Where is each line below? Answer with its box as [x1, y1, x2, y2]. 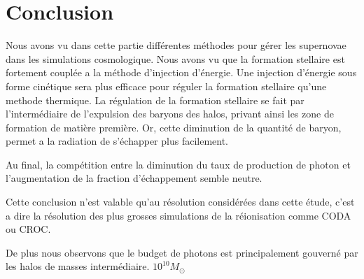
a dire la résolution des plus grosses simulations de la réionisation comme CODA [6, 208, 351, 222]
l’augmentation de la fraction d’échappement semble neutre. [6, 171, 262, 185]
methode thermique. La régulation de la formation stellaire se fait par [6, 92, 304, 107]
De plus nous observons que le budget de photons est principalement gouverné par [6, 245, 358, 259]
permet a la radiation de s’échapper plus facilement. [6, 134, 228, 148]
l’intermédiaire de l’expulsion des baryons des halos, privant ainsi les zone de [6, 106, 334, 121]
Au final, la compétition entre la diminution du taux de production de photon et [6, 157, 351, 171]
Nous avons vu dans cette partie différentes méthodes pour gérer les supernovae [6, 38, 346, 52]
